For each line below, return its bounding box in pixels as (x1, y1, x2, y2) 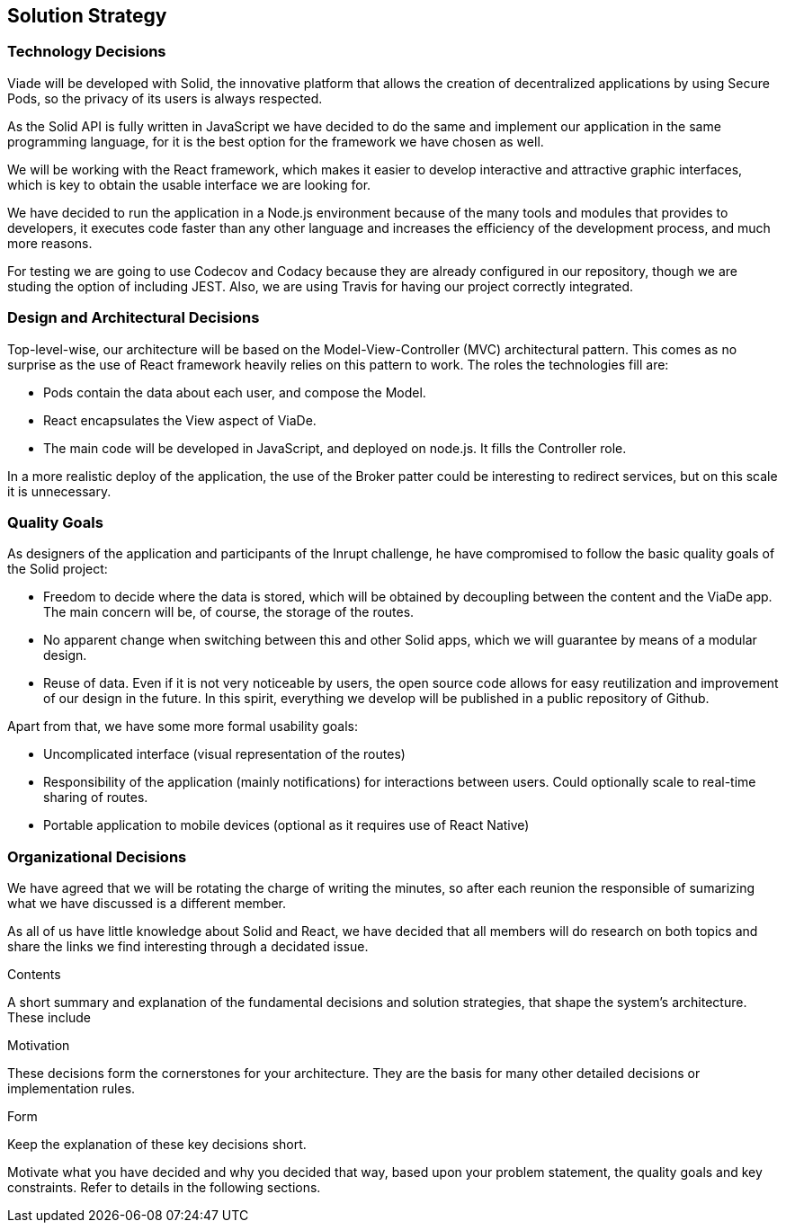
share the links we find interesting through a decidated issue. (7, 939, 369, 955)
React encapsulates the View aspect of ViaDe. (43, 412, 317, 428)
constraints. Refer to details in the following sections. (7, 1180, 321, 1196)
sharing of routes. (43, 789, 148, 806)
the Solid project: (7, 561, 108, 577)
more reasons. (7, 235, 93, 251)
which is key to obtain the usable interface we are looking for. (7, 176, 371, 192)
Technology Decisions (7, 42, 166, 61)
